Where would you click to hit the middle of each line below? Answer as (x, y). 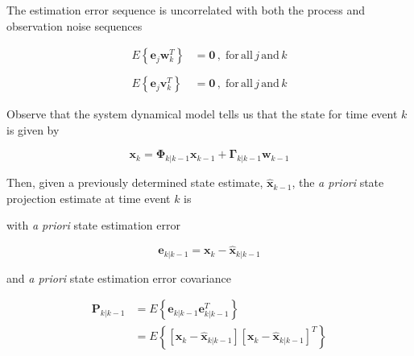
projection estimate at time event (89, 198)
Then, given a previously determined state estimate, (135, 182)
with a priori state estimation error (93, 225)
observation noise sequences (75, 25)
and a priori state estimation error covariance (119, 277)
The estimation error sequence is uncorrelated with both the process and (186, 10)
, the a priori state (338, 182)
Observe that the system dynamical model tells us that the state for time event (202, 114)
